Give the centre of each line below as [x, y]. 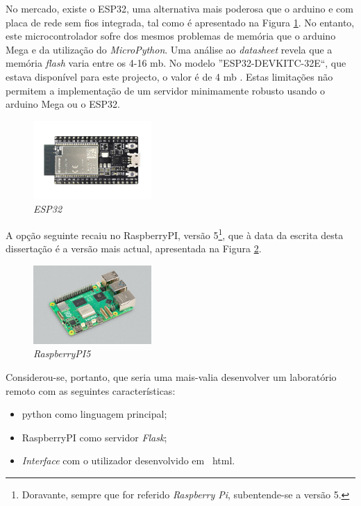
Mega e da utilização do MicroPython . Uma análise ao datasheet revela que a [169, 49]
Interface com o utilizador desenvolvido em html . [128, 460]
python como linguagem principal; [94, 414]
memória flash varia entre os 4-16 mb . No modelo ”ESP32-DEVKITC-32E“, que [176, 63]
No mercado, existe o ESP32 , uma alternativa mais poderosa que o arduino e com [179, 8]
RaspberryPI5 [62, 353]
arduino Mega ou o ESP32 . [63, 104]
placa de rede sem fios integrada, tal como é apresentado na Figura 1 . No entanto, [180, 22]
